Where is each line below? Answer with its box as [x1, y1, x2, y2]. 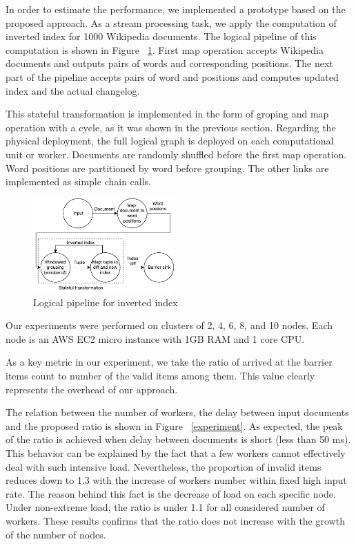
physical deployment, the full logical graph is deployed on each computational [6, 133, 334, 148]
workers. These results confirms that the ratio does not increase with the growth [6, 513, 345, 527]
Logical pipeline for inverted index [33, 294, 178, 309]
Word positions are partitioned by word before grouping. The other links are [6, 160, 329, 175]
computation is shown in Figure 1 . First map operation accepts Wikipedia [6, 42, 324, 57]
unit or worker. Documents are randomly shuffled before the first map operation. [6, 147, 347, 161]
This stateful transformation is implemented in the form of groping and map [6, 106, 329, 121]
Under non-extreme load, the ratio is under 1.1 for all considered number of [6, 500, 325, 514]
